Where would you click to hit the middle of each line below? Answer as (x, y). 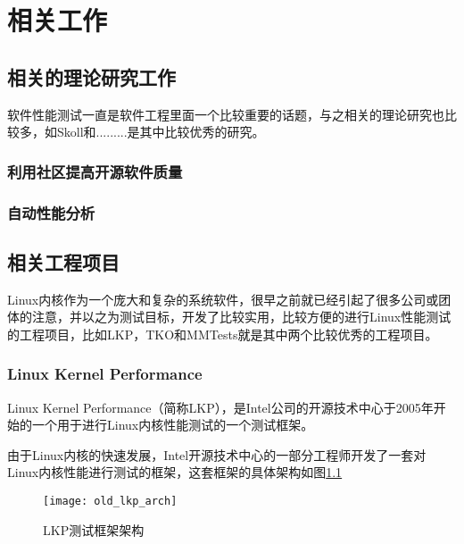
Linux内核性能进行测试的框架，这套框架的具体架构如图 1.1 (175, 472)
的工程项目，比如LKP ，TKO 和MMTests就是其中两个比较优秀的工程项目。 (223, 334)
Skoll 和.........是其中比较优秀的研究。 (161, 132)
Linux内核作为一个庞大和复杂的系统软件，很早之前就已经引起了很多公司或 (223, 299)
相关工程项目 (63, 261)
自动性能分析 (51, 212)
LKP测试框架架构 (94, 529)
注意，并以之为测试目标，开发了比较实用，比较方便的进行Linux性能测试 (241, 317)
